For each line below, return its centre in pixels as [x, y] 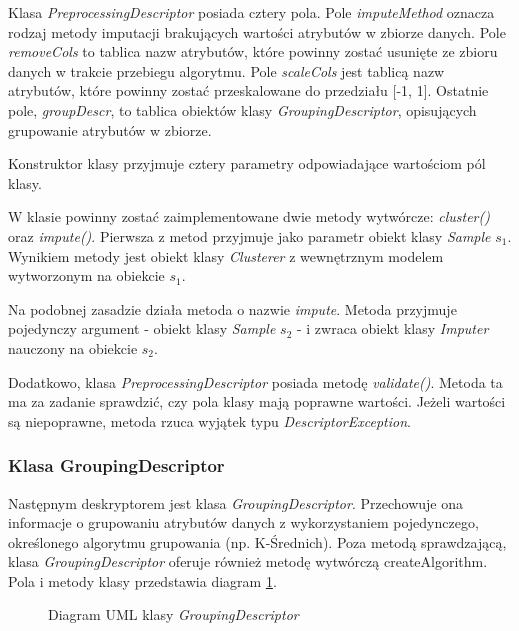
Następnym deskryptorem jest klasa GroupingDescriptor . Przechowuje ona [235, 502]
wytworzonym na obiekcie [86, 275]
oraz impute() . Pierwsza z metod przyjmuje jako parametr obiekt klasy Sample [249, 235]
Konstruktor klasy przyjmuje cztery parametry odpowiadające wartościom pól [247, 163]
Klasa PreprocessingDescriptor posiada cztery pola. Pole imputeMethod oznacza [251, 12]
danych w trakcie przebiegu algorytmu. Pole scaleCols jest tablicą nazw [226, 70]
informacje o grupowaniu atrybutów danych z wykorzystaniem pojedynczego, [243, 522]
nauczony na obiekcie [73, 347]
